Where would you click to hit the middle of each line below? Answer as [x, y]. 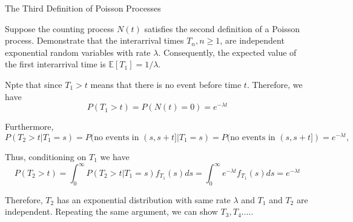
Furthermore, [29, 126]
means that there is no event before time [166, 84]
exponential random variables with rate [78, 52]
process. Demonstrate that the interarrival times [94, 40]
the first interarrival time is [55, 64]
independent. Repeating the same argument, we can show [111, 211]
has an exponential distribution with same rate [144, 199]
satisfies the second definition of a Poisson [222, 28]
